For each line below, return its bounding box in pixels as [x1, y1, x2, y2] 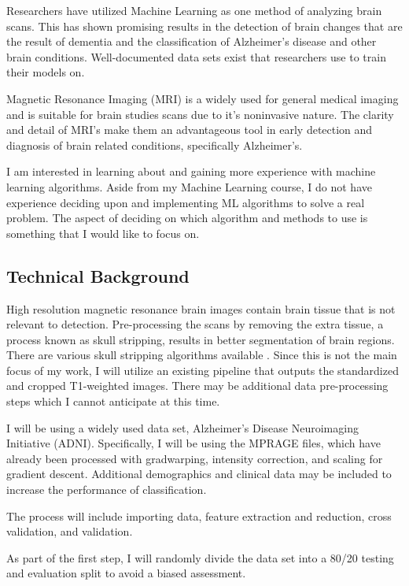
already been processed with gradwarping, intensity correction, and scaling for [6, 450, 383, 466]
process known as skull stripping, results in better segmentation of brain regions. [6, 331, 395, 347]
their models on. [6, 64, 85, 80]
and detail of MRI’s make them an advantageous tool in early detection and [6, 121, 373, 138]
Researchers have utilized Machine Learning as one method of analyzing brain [6, 2, 382, 18]
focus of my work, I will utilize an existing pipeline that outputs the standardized [6, 362, 399, 378]
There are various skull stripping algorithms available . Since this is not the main [6, 347, 397, 363]
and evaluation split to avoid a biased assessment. [6, 565, 246, 581]
